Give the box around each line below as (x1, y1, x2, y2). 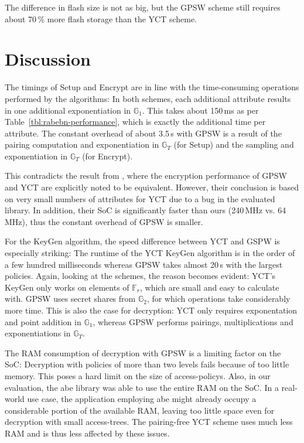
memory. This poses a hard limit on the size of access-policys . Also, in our (5, 369, 271, 381)
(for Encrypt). (82, 149, 133, 162)
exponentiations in (5, 327, 71, 339)
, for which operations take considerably (146, 292, 291, 305)
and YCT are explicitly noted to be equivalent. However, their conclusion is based (5, 181, 299, 193)
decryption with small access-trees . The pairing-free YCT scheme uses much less (5, 415, 293, 428)
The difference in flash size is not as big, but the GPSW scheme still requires (5, 1, 281, 13)
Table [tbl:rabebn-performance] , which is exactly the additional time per (5, 115, 266, 128)
